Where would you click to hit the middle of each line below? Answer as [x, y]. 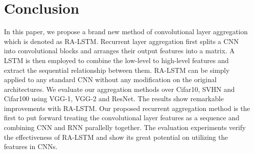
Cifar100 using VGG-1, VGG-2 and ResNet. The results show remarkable [114, 98]
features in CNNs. [31, 146]
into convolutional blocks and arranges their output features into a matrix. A [119, 51]
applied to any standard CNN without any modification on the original [110, 79]
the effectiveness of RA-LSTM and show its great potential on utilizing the [116, 137]
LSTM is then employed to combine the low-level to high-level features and [116, 60]
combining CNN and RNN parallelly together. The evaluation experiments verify [125, 127]
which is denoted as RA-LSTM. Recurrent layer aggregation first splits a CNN [121, 41]
